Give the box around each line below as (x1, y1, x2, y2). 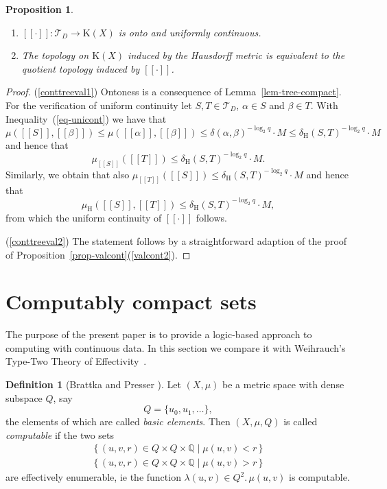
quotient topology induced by (21, 61, 140, 75)
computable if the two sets (5, 427, 115, 442)
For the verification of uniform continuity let (5, 97, 192, 112)
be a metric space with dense (222, 377, 344, 392)
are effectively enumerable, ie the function (5, 470, 181, 484)
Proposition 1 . (5, 2, 73, 16)
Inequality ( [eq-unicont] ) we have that (5, 111, 167, 126)
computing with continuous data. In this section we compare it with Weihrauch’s (5, 340, 346, 355)
